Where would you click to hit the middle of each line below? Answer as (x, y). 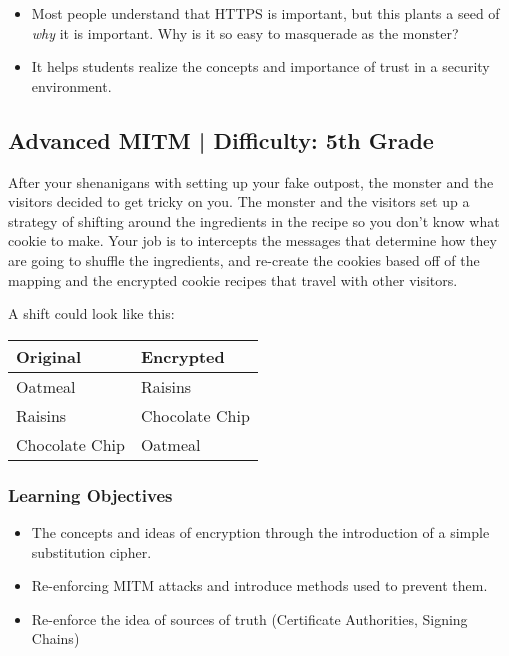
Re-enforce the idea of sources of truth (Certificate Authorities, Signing (249, 618)
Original (49, 356)
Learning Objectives (90, 494)
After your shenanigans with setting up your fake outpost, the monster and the (251, 181)
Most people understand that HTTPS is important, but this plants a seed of (265, 13)
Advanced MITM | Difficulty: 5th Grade (221, 139)
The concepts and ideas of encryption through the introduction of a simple (260, 531)
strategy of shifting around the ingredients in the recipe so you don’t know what (254, 220)
